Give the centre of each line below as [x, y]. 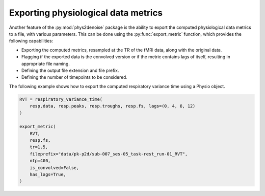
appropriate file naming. [45, 64]
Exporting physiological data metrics [86, 13]
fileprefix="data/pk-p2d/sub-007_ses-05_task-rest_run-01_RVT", [109, 154]
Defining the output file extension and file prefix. [70, 70]
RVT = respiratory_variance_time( [61, 99]
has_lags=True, [48, 174]
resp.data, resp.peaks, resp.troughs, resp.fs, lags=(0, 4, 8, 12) [113, 106]
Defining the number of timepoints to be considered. [74, 77]
